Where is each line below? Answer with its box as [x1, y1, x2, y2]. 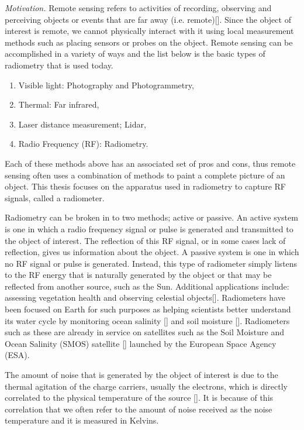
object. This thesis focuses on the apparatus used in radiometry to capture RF [5, 180, 286, 192]
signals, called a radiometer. [5, 191, 105, 204]
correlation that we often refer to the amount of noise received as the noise [5, 403, 272, 415]
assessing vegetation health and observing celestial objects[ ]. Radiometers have [5, 291, 285, 304]
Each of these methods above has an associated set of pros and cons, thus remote [5, 157, 296, 169]
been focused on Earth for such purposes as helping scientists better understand [5, 303, 291, 315]
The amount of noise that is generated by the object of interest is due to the [5, 369, 278, 381]
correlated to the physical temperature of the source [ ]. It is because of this [5, 391, 274, 404]
